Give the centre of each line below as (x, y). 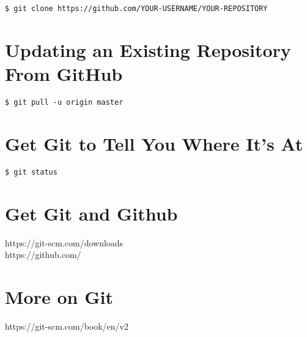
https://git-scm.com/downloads (64, 242)
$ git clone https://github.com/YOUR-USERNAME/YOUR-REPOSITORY (136, 9)
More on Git (59, 296)
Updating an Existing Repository (148, 49)
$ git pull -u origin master (64, 102)
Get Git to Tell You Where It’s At (154, 143)
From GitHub (64, 74)
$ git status (31, 172)
